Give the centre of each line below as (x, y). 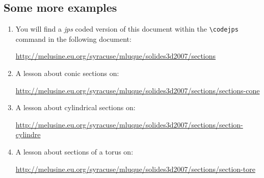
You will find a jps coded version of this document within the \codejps (127, 29)
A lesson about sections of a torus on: (74, 152)
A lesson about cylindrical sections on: (75, 107)
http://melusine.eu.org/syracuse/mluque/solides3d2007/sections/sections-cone (138, 90)
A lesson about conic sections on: (67, 73)
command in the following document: (73, 39)
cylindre (28, 134)
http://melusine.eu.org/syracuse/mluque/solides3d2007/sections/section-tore (135, 169)
